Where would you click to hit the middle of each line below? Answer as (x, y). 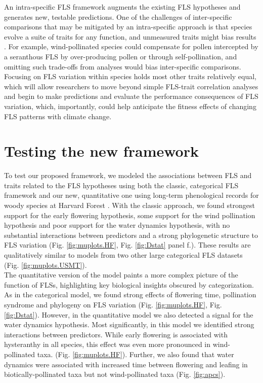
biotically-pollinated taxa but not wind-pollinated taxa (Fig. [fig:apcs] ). (115, 374)
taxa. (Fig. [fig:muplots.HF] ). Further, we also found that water (136, 354)
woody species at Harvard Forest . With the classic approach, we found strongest (129, 205)
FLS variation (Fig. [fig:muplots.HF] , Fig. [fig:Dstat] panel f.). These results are (127, 245)
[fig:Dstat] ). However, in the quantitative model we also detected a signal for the (129, 314)
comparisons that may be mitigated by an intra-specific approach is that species (128, 27)
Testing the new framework (101, 151)
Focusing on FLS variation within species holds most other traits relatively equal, (130, 76)
